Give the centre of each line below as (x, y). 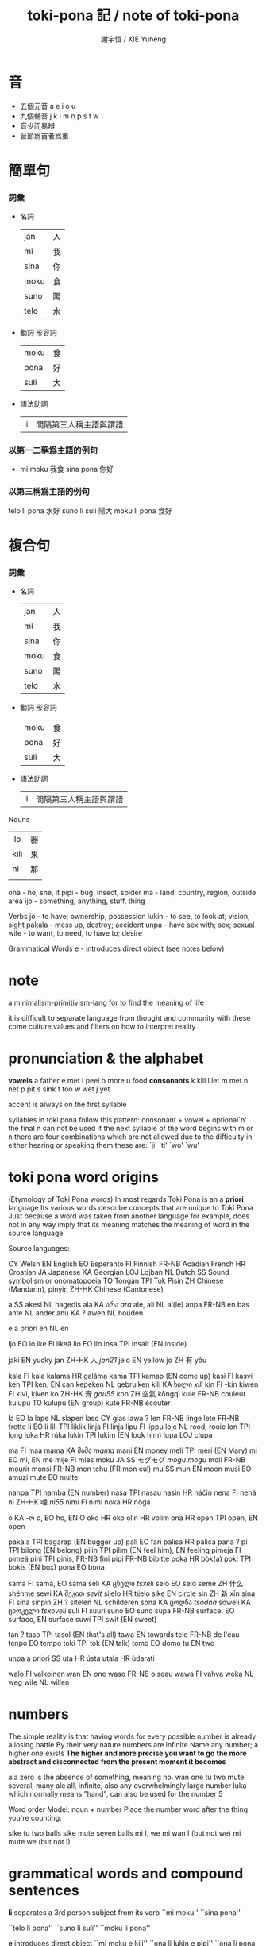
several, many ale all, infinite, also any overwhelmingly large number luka (127, 1786)
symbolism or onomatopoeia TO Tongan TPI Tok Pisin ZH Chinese (116, 1281)
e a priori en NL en (39, 1328)
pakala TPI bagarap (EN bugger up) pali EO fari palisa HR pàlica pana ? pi (128, 1542)
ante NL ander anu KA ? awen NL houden (76, 1313)
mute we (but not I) (39, 1842)
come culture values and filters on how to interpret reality (102, 1027)
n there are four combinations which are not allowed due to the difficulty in (130, 1137)
